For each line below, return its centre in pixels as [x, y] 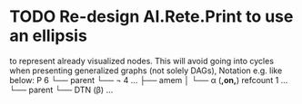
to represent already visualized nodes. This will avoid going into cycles [142, 61]
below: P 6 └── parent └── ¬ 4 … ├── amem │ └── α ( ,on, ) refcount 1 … [149, 80]
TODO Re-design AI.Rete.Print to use [151, 17]
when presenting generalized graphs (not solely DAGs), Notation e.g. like [146, 71]
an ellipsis [49, 36]
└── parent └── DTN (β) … [61, 90]
